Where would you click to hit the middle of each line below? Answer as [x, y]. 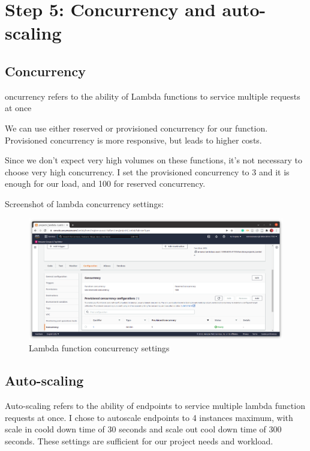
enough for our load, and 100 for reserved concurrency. [105, 183]
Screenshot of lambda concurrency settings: [84, 203]
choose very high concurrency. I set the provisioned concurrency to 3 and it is [147, 171]
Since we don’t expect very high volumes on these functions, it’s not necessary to [154, 160]
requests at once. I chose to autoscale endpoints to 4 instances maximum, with [149, 417]
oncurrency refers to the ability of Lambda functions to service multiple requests [153, 96]
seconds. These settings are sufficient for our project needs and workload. [139, 440]
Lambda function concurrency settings [99, 348]
